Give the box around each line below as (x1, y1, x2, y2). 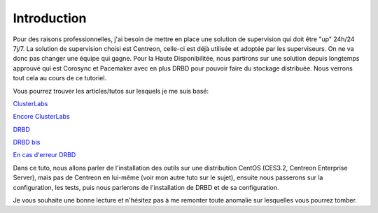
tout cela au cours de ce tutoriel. (13, 74, 107, 82)
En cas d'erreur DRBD (13, 151, 76, 159)
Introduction (13, 10, 87, 26)
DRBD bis (13, 138, 41, 147)
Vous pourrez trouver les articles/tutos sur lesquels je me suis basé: (13, 87, 209, 95)
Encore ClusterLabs (13, 112, 70, 121)
